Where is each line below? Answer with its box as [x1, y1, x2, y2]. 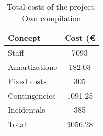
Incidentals [8, 104, 45, 115]
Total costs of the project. [7, 1, 96, 12]
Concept [8, 32, 41, 43]
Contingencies [8, 90, 56, 101]
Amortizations [8, 61, 57, 72]
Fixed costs [8, 75, 47, 87]
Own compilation [22, 12, 81, 24]
